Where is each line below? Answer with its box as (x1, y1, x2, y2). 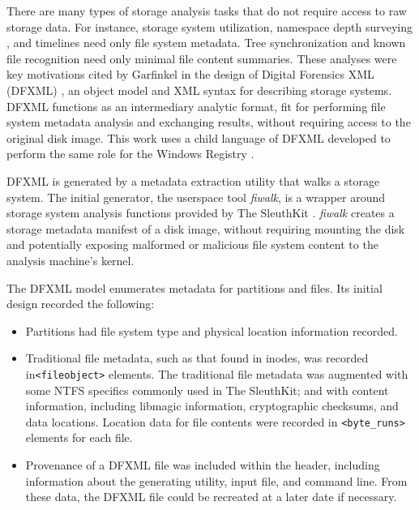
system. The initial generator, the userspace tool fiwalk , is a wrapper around (6, 188, 386, 205)
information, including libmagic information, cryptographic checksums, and (25, 397, 399, 414)
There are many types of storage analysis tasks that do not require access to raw (6, 2, 407, 19)
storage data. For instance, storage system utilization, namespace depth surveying (6, 18, 413, 35)
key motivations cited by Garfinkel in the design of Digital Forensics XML (6, 66, 374, 83)
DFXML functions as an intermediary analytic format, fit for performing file (6, 97, 386, 114)
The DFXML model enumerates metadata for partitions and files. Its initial (6, 279, 383, 296)
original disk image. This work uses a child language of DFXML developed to (6, 129, 391, 146)
